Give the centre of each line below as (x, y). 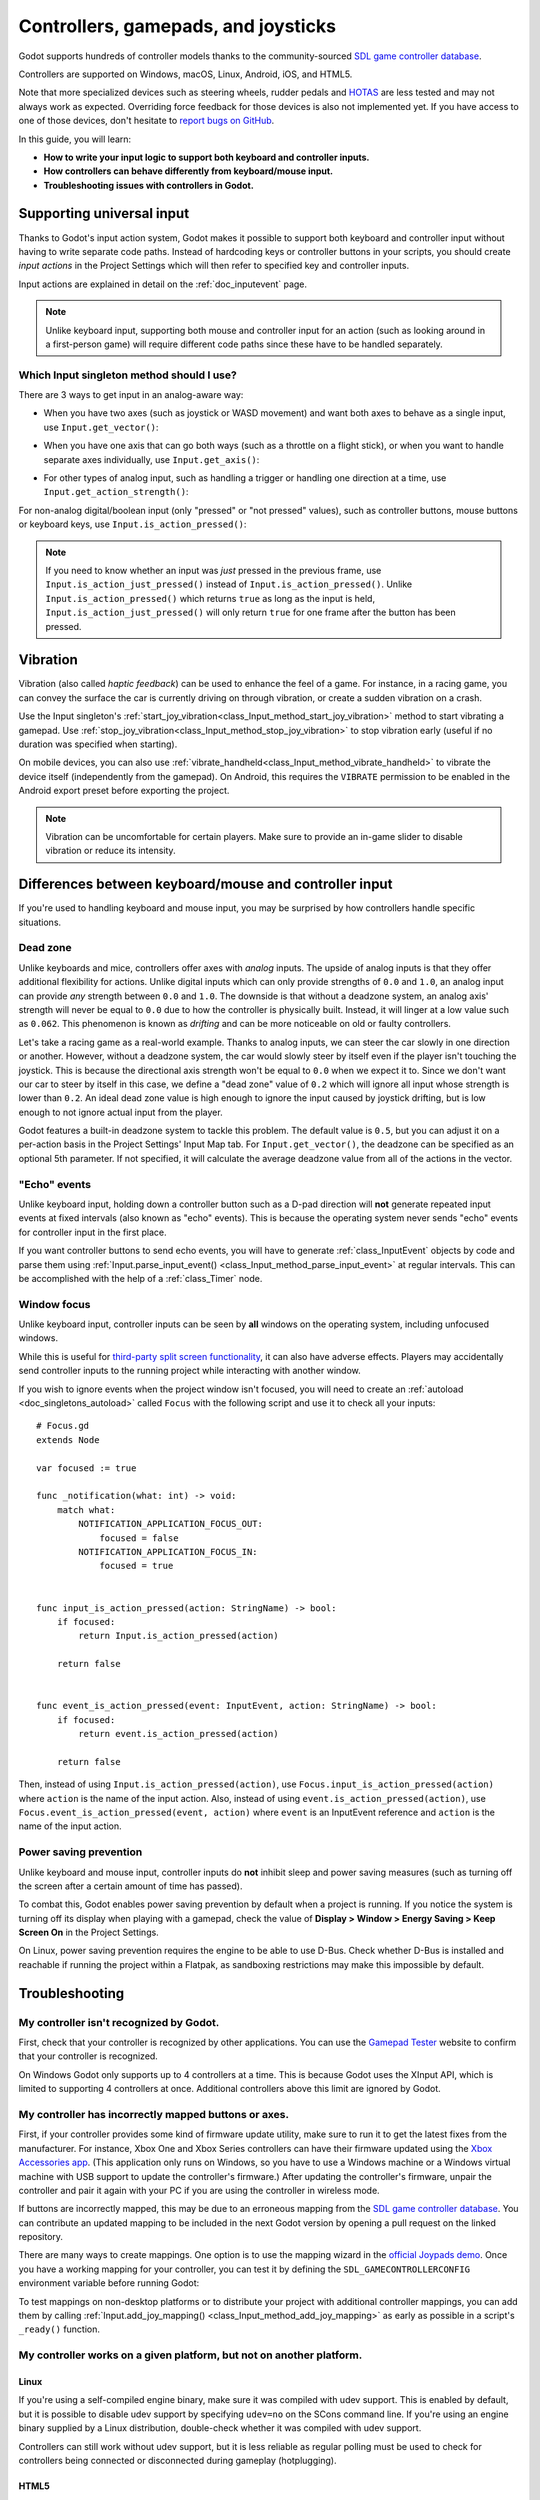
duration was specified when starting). (98, 744)
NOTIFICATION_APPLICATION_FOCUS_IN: (168, 1551)
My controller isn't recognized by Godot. (119, 2022)
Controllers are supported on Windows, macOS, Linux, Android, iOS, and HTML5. (185, 74)
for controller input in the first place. (92, 1232)
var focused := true (86, 1468)
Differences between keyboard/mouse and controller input (205, 884)
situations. (40, 922)
